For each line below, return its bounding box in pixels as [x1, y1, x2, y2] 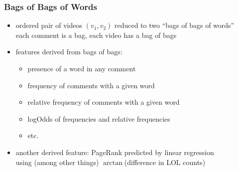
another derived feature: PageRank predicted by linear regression [15, 147, 214, 157]
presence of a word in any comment [27, 63, 136, 73]
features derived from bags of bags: [15, 46, 122, 57]
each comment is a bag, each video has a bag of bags [15, 29, 177, 40]
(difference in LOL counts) [124, 157, 206, 167]
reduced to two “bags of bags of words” [115, 20, 235, 30]
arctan [103, 159, 122, 167]
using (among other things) [15, 157, 99, 167]
